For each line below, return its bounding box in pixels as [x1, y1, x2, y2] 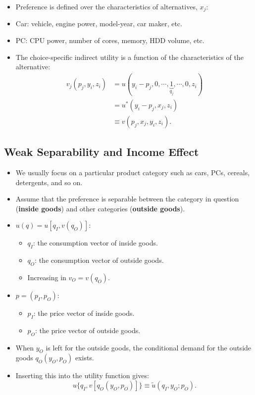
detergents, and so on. [15, 177, 83, 187]
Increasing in [27, 272, 66, 282]
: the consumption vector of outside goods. [35, 255, 164, 265]
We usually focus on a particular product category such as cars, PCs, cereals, [15, 167, 250, 177]
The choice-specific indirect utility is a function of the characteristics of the [15, 51, 244, 62]
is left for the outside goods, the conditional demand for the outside [46, 342, 252, 352]
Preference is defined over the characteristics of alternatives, [15, 1, 198, 11]
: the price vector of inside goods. [33, 307, 135, 318]
